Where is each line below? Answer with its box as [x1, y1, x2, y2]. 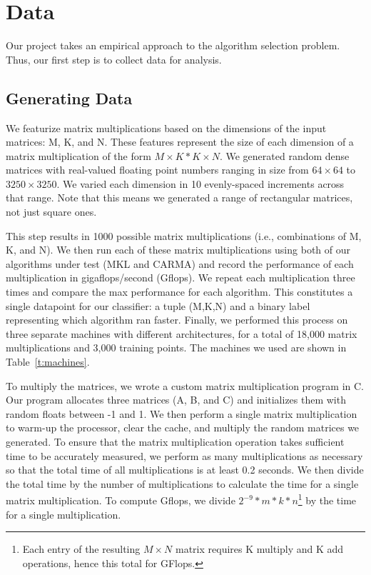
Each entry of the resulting [22, 541, 141, 556]
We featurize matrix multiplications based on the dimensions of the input [6, 120, 327, 135]
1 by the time [298, 491, 357, 508]
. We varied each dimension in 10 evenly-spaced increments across [56, 176, 345, 191]
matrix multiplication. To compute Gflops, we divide [6, 493, 235, 508]
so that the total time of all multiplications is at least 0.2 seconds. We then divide [6, 462, 364, 477]
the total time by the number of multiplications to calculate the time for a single [6, 476, 359, 491]
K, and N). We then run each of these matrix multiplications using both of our [6, 242, 350, 257]
